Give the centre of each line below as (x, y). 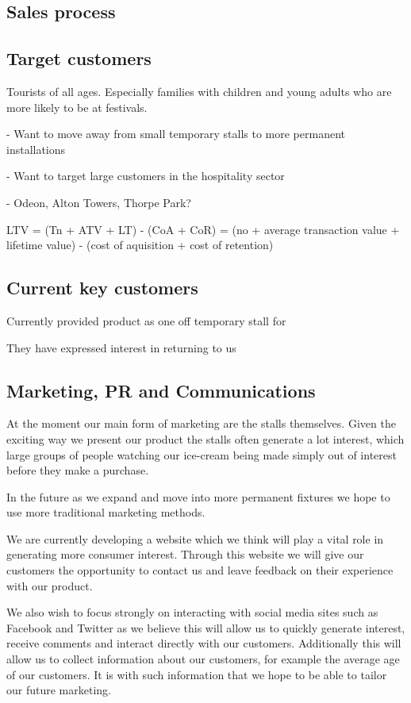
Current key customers (102, 288)
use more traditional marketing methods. (106, 512)
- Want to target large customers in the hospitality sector (146, 176)
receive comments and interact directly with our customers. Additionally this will (204, 643)
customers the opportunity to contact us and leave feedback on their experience (200, 570)
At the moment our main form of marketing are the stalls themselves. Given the (201, 423)
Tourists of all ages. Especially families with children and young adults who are (199, 91)
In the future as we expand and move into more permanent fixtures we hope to (198, 496)
